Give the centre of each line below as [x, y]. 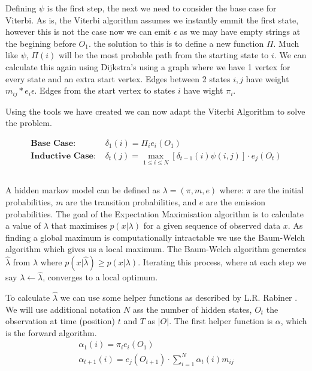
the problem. [29, 123]
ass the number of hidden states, [192, 309]
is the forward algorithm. [51, 332]
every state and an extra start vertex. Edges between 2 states [118, 78]
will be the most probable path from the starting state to [163, 55]
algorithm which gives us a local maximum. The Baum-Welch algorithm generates [156, 249]
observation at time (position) [60, 321]
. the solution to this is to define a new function [176, 43]
